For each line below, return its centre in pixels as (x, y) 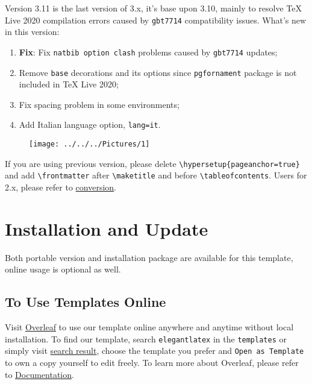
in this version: (32, 32)
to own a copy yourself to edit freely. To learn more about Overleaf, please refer (152, 362)
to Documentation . (39, 374)
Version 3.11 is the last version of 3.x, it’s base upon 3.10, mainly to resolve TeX (153, 8)
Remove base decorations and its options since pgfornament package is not (158, 72)
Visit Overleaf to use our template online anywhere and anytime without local (149, 327)
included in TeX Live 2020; (69, 84)
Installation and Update (107, 228)
